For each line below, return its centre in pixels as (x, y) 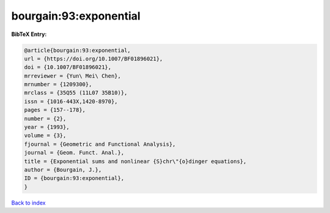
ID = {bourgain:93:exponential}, (74, 178)
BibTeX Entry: (29, 34)
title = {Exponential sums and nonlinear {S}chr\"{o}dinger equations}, (135, 161)
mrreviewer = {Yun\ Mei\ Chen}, (73, 76)
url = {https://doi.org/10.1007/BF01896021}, (94, 59)
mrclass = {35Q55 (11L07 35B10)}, (76, 93)
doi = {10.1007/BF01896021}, (68, 67)
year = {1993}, (47, 127)
